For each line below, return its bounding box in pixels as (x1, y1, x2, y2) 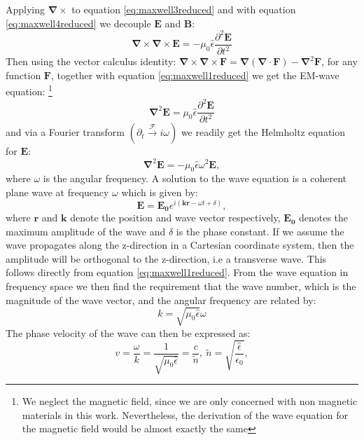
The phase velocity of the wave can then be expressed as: (6, 325, 251, 340)
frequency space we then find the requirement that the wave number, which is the (6, 279, 356, 294)
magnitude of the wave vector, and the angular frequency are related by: (6, 292, 316, 307)
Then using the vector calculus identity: (6, 54, 176, 69)
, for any (321, 54, 358, 69)
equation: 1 (6, 82, 52, 98)
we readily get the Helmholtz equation (181, 125, 346, 139)
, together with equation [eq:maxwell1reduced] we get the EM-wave (51, 67, 339, 82)
